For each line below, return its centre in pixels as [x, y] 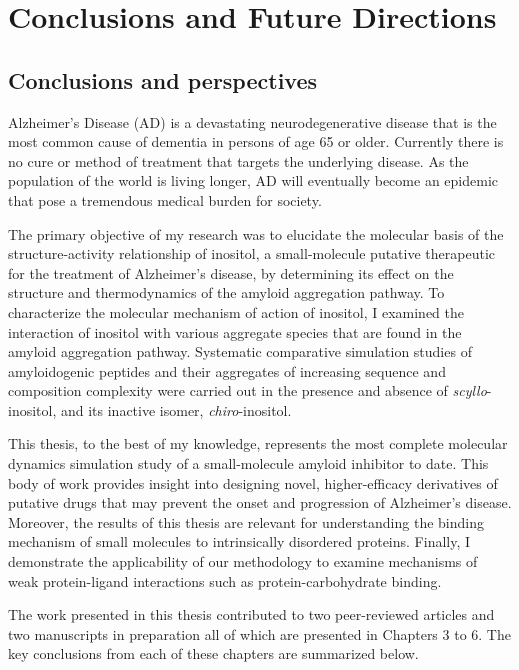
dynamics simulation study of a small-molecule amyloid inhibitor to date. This [248, 463]
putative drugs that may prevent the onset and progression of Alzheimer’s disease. [260, 502]
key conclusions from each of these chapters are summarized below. [213, 653]
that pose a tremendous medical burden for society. [165, 199]
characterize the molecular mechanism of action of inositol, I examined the [236, 311]
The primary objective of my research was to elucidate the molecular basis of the [256, 233]
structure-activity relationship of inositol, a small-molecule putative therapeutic [251, 253]
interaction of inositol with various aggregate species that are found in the [235, 331]
